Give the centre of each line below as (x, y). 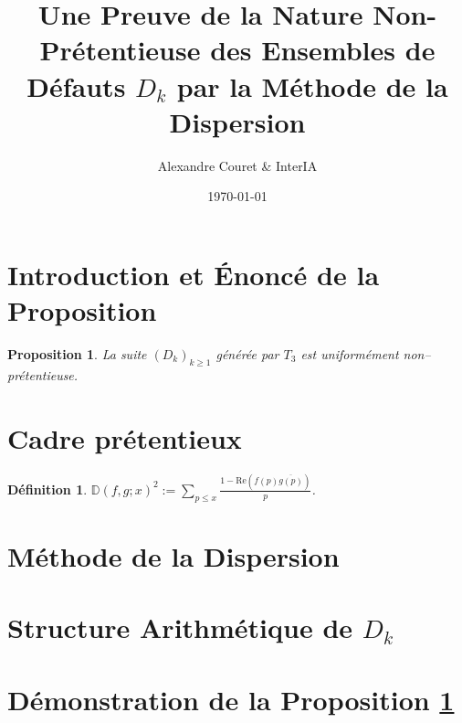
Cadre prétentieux (125, 437)
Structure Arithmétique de (180, 627)
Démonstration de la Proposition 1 (231, 699)
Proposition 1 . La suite (77, 354)
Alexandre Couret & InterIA (237, 165)
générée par (247, 354)
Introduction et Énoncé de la (194, 274)
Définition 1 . (47, 489)
